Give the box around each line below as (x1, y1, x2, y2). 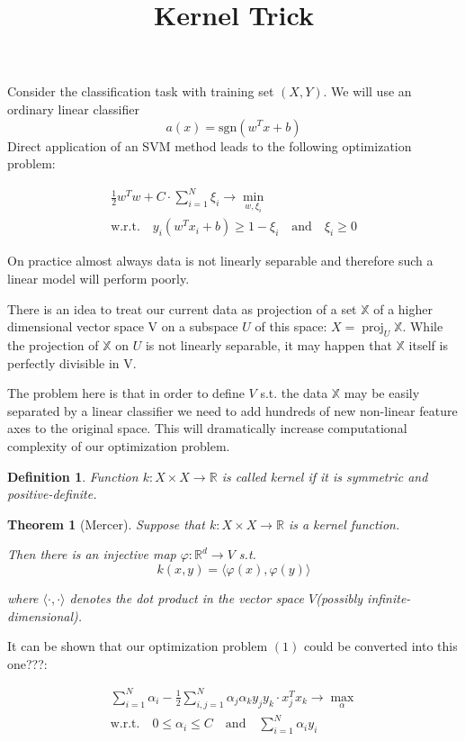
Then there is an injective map (7, 545, 176, 564)
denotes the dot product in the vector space (69, 589, 304, 607)
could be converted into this (303, 637, 458, 655)
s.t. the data (260, 384, 328, 402)
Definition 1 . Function (7, 466, 139, 485)
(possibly (316, 589, 363, 607)
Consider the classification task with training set (7, 82, 274, 101)
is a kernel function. (288, 514, 400, 533)
